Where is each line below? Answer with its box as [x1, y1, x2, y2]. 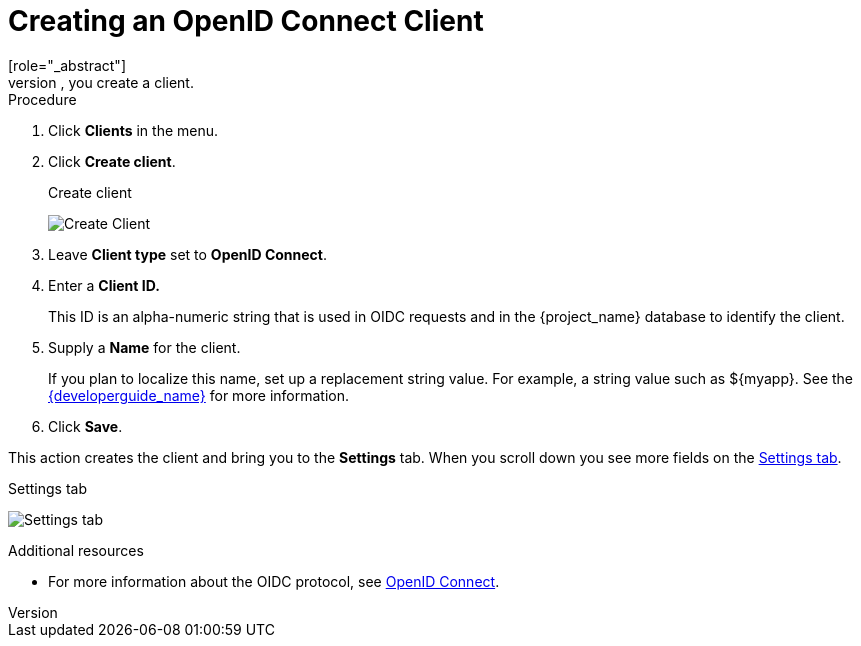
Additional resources [8, 541, 144, 559]
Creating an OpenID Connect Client [8, 4, 484, 38]
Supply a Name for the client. [48, 338, 241, 356]
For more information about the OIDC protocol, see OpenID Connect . [48, 572, 500, 590]
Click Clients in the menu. [48, 121, 219, 139]
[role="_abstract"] [8, 56, 127, 74]
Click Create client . [48, 152, 176, 170]
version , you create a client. [8, 73, 194, 91]
